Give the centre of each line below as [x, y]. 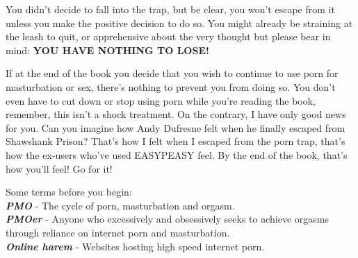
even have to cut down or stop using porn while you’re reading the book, [161, 100]
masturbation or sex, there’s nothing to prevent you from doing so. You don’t [171, 86]
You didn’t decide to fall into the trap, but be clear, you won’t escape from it [170, 9]
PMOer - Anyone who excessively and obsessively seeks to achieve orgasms [167, 219]
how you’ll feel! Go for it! [59, 168]
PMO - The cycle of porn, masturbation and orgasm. [120, 205]
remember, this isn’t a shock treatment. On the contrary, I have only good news [176, 114]
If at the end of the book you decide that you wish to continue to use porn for [172, 73]
